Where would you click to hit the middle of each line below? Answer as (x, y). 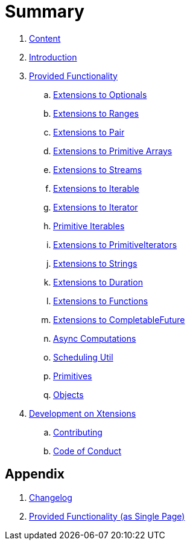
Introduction (53, 57)
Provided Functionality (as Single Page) (107, 516)
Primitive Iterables (89, 226)
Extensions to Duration (98, 282)
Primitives (73, 376)
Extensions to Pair (89, 132)
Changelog (51, 497)
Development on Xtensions (83, 413)
